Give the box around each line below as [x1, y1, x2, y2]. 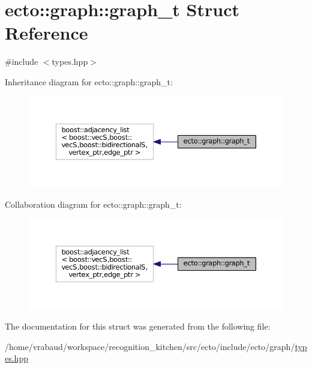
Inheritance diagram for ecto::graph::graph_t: [5, 75, 173, 88]
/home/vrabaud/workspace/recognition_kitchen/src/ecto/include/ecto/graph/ [5, 340, 295, 352]
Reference [5, 20, 88, 45]
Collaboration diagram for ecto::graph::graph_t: [5, 198, 182, 210]
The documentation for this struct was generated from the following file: [5, 320, 271, 333]
